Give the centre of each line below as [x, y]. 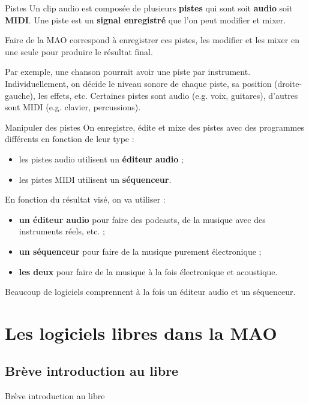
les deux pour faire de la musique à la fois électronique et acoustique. [148, 271]
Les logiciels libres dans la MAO [141, 332]
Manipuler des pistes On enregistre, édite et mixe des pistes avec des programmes [154, 127]
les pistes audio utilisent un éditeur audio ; [101, 159]
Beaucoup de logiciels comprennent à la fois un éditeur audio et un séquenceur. [150, 292]
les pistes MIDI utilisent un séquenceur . [95, 179]
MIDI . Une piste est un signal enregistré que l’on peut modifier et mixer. [145, 19]
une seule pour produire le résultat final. [79, 51]
